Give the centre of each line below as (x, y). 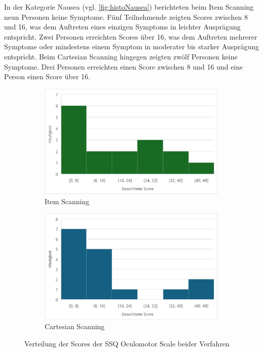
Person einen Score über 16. (47, 76)
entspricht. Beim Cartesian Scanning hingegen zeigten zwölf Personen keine (121, 56)
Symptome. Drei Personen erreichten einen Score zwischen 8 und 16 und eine (124, 66)
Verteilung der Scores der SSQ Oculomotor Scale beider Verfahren (127, 343)
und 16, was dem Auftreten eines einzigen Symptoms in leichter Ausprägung (122, 27)
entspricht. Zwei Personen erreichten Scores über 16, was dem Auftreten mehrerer (131, 36)
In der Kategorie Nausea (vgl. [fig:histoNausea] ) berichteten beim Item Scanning (129, 7)
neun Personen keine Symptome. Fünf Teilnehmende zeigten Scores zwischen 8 (126, 17)
